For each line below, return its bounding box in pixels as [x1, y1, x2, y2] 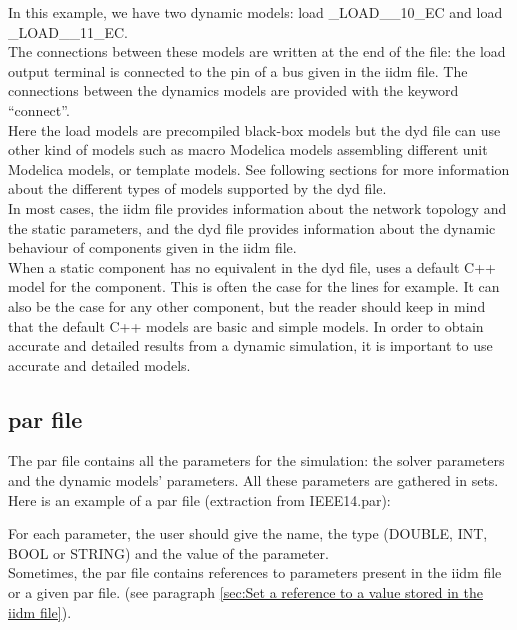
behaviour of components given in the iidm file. [8, 237, 297, 258]
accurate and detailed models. [8, 354, 191, 375]
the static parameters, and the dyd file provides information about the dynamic [8, 217, 496, 238]
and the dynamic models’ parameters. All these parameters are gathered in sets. [8, 470, 499, 491]
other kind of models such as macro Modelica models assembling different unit [8, 139, 488, 160]
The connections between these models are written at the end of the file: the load [8, 41, 506, 62]
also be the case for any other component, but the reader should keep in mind [8, 295, 486, 316]
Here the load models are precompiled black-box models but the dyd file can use [8, 119, 501, 140]
